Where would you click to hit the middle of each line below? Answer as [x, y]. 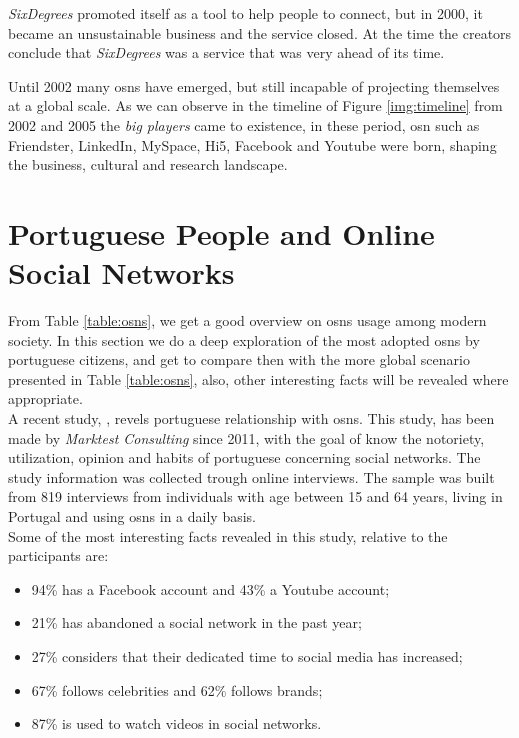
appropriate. [45, 398]
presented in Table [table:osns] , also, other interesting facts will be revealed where [258, 378]
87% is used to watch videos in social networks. [176, 723]
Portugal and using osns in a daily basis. [132, 516]
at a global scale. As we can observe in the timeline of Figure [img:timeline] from [255, 105]
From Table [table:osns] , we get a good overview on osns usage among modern [247, 320]
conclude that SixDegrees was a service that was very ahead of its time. [226, 52]
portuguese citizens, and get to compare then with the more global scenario [239, 359]
